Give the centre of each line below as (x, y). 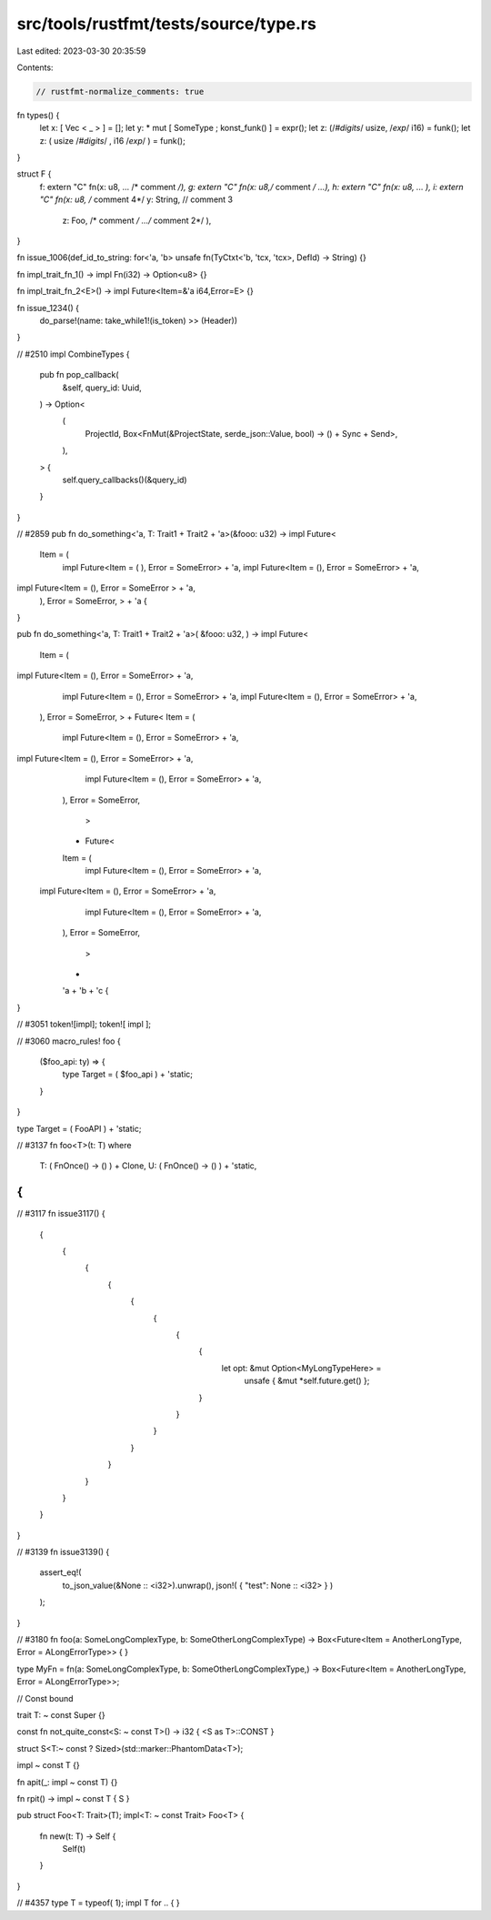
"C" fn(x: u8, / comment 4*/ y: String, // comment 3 (136, 199)
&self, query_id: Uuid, (102, 388)
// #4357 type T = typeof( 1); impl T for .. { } (99, 1903)
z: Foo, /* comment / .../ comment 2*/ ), (137, 220)
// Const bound (45, 1698)
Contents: (35, 67)
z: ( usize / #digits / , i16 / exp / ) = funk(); (112, 140)
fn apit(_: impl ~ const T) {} (67, 1782)
